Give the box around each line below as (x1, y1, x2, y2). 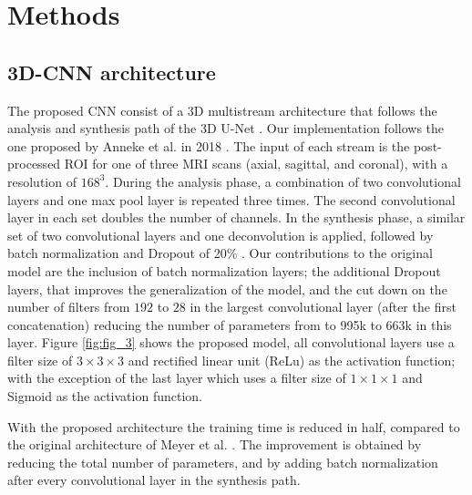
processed (7, 154, 61, 173)
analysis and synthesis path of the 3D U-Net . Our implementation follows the (7, 119, 445, 138)
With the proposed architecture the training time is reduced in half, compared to (7, 417, 460, 436)
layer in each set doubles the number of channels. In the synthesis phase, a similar (7, 208, 466, 227)
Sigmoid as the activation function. (7, 387, 202, 406)
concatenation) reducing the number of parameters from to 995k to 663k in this (7, 315, 452, 334)
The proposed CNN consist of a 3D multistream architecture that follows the (7, 100, 437, 119)
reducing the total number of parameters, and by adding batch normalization (7, 452, 438, 471)
